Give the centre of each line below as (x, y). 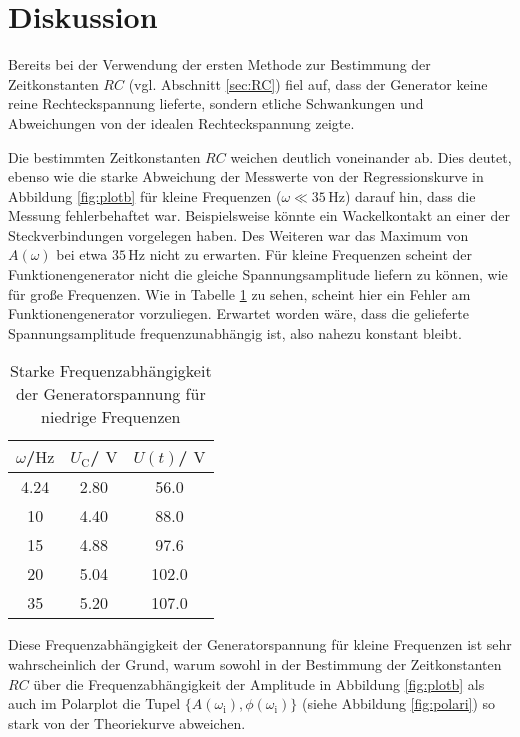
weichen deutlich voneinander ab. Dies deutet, (371, 156)
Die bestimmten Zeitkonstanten (104, 156)
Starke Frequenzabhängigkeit (110, 371)
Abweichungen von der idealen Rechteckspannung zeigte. (181, 122)
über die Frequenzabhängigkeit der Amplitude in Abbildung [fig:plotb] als (259, 683)
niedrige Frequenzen (111, 417)
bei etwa (82, 254)
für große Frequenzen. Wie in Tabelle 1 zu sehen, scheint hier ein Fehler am (239, 293)
